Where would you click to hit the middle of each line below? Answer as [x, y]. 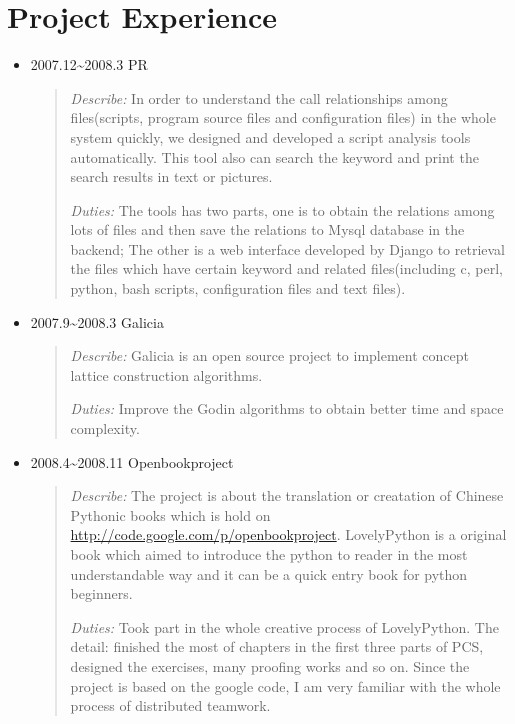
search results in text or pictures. [171, 176]
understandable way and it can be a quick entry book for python [269, 573]
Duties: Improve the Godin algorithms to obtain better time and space [287, 408]
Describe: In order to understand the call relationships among [259, 97]
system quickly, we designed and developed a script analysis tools [270, 136]
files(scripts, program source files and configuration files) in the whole [283, 117]
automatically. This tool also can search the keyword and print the [274, 156]
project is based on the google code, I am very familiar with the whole [285, 685]
